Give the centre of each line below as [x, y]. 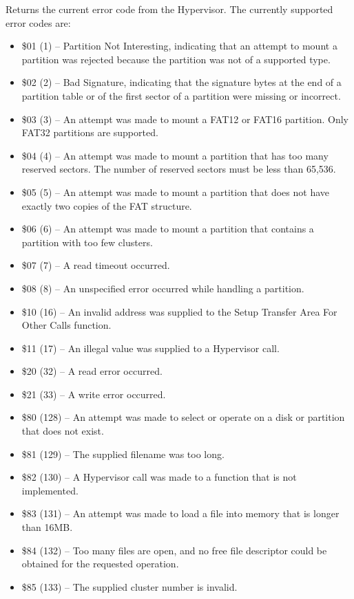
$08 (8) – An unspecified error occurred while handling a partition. [163, 288]
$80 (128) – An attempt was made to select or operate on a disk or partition [183, 417]
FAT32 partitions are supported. [90, 132]
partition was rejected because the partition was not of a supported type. [176, 59]
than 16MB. [47, 527]
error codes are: [38, 22]
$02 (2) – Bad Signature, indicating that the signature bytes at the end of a [181, 82]
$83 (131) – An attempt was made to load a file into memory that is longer [180, 513]
